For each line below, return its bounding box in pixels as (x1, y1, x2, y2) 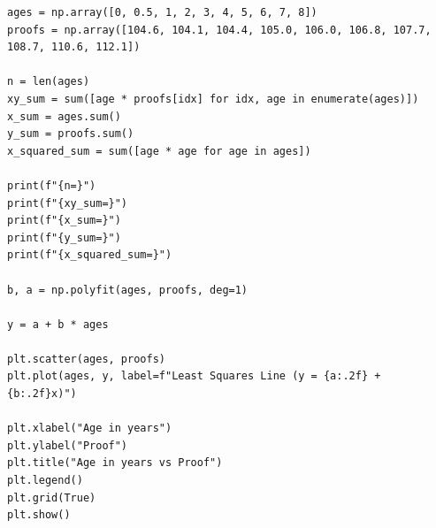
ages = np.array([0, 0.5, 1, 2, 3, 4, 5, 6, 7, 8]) (7, 6, 317, 19)
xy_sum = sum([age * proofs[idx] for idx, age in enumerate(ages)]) (7, 92, 419, 105)
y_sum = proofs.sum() (7, 127, 134, 141)
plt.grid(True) (7, 491, 96, 504)
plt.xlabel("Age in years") (7, 422, 172, 435)
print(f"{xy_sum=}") (7, 196, 128, 210)
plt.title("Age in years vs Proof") (7, 456, 223, 470)
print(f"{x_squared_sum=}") (7, 249, 172, 262)
